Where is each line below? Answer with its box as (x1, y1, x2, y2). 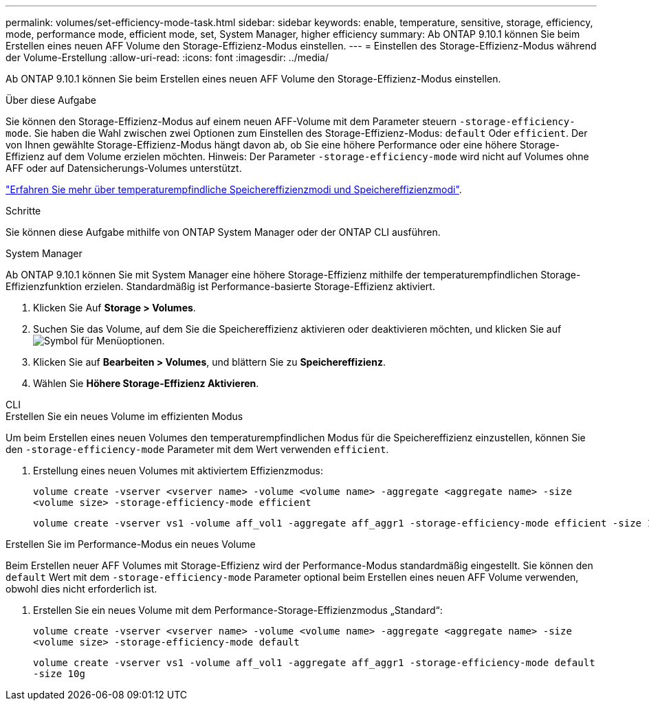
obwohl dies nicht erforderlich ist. (5, 583, 157, 595)
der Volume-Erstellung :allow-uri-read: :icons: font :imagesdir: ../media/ (5, 52, 329, 63)
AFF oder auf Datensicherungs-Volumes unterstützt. (5, 162, 242, 174)
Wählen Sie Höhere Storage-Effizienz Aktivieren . (33, 377, 259, 389)
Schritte (5, 205, 41, 217)
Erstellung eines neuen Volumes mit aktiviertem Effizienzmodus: (33, 465, 323, 476)
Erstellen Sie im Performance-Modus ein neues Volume (5, 538, 256, 550)
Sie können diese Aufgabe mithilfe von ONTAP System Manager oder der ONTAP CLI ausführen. (5, 226, 441, 238)
